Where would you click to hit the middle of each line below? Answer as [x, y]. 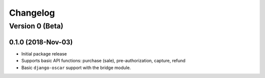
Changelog [32, 13]
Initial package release [44, 53]
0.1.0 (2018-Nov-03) [41, 42]
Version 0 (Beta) [36, 26]
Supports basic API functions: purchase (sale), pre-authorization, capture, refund [104, 61]
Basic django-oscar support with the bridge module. [76, 67]
